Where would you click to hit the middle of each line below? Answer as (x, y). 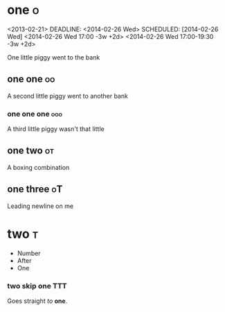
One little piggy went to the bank (54, 57)
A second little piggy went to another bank (67, 96)
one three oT (35, 189)
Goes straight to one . (37, 301)
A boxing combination (38, 167)
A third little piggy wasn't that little (56, 129)
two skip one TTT (37, 286)
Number (29, 253)
